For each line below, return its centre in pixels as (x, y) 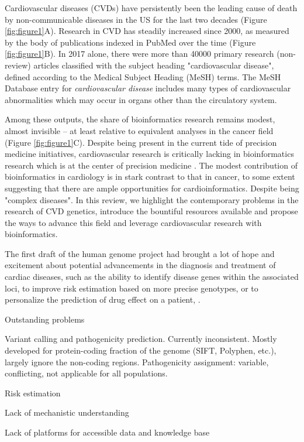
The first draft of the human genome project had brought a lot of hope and (140, 253)
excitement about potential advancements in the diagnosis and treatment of (140, 265)
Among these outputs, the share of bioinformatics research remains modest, (140, 119)
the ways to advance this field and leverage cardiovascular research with (133, 222)
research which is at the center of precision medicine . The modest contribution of (151, 165)
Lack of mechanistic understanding (67, 412)
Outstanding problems (45, 319)
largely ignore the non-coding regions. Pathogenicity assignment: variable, (137, 362)
